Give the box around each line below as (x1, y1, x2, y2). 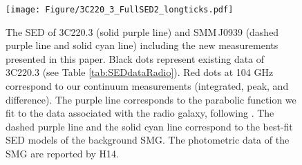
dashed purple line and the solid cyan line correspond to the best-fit (6, 119, 293, 133)
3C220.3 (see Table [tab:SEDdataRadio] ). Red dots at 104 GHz (6, 65, 274, 79)
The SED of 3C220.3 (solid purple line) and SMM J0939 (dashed (6, 24, 279, 39)
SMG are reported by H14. (6, 146, 119, 160)
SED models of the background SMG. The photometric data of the (6, 133, 290, 147)
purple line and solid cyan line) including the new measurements (6, 38, 279, 52)
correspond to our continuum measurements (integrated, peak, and (6, 79, 289, 93)
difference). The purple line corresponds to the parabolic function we (6, 92, 296, 106)
